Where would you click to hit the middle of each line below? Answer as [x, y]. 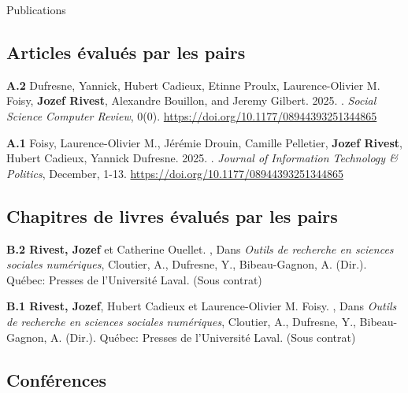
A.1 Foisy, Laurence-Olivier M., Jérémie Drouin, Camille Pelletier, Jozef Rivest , [204, 142]
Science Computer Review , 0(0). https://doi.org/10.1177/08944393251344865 [192, 115]
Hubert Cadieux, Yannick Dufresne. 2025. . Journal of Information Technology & [202, 158]
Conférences [57, 379]
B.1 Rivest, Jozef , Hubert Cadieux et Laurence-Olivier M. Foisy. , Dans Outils [202, 306]
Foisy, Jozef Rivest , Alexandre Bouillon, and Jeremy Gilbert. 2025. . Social [191, 100]
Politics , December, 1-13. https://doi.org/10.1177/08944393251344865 [175, 173]
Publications [36, 9]
